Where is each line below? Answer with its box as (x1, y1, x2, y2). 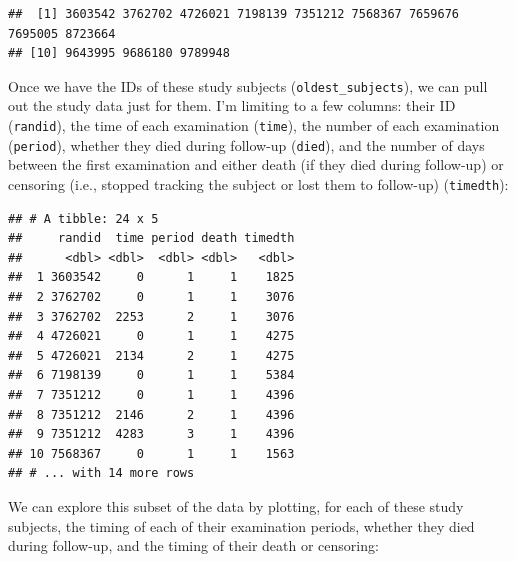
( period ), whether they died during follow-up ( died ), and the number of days (8, 134, 485, 155)
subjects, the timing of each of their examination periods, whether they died (8, 515, 475, 536)
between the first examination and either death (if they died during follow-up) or (8, 154, 504, 175)
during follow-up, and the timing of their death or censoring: (8, 535, 379, 556)
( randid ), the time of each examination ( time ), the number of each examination (8, 115, 500, 136)
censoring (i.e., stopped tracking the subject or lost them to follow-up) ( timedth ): (8, 173, 509, 194)
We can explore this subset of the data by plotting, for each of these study (8, 495, 464, 516)
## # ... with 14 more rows (8, 466, 195, 481)
